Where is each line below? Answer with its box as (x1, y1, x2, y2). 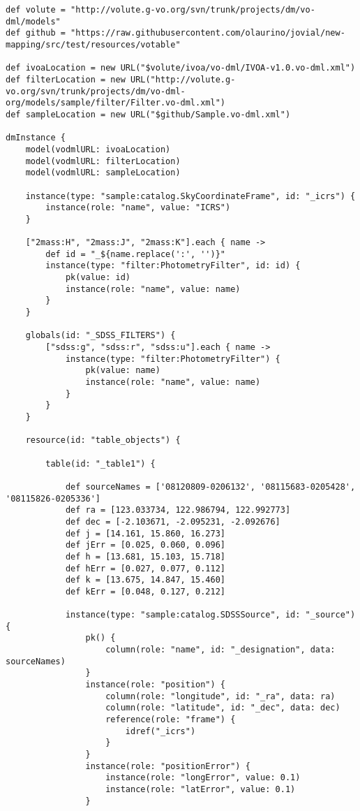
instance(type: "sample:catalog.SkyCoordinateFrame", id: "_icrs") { (25, 191, 356, 201)
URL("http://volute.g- (130, 74, 236, 85)
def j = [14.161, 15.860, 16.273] (65, 528, 225, 539)
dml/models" (6, 16, 61, 27)
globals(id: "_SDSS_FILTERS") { (25, 330, 176, 341)
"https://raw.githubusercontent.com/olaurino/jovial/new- (70, 28, 345, 38)
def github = (6, 28, 66, 38)
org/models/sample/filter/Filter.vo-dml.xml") (6, 98, 225, 108)
